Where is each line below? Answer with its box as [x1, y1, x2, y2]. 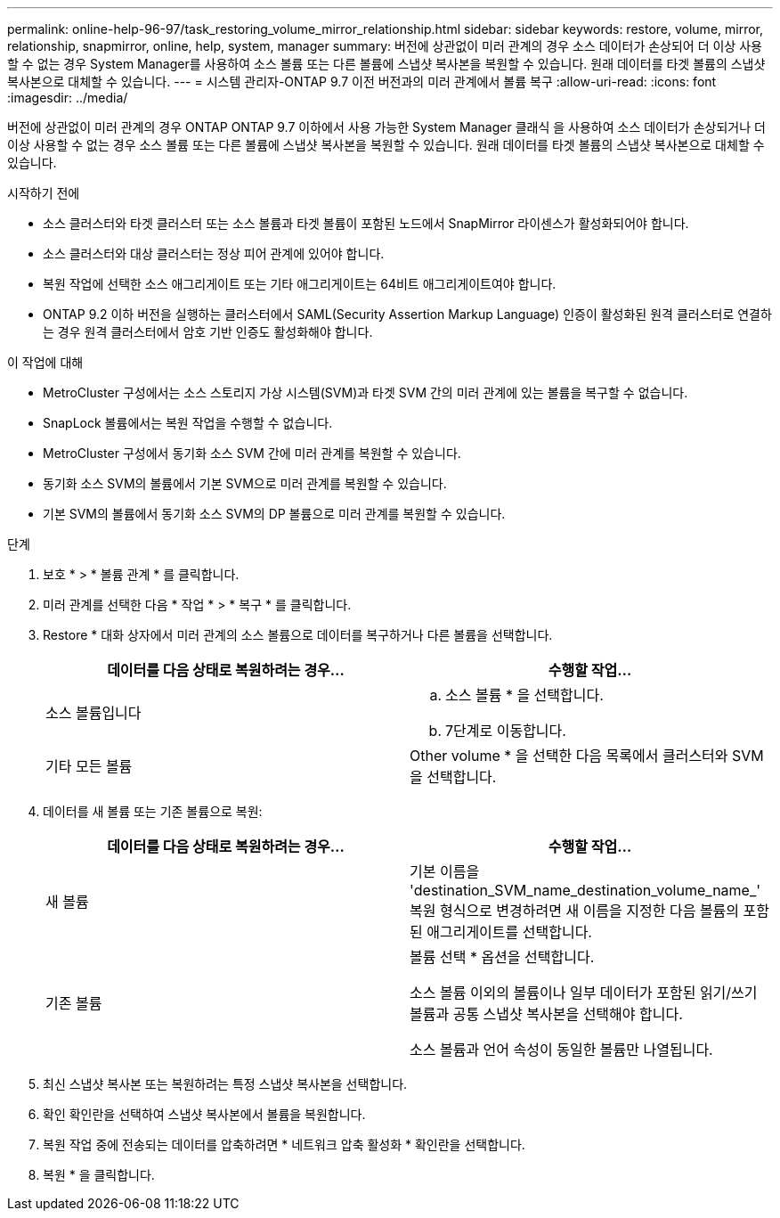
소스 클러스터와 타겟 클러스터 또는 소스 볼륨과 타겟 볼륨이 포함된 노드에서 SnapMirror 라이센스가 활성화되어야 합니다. [43, 216, 689, 231]
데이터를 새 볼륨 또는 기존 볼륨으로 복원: [43, 804, 263, 819]
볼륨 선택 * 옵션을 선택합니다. [410, 948, 595, 966]
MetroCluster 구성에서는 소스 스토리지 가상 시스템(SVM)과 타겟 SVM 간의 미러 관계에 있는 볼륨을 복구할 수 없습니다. [43, 385, 688, 400]
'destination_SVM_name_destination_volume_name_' [410, 881, 761, 899]
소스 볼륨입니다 [45, 704, 142, 722]
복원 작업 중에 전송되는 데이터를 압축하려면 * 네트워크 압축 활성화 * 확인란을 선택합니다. [43, 1137, 525, 1152]
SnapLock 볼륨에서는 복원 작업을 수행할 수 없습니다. [43, 415, 333, 430]
